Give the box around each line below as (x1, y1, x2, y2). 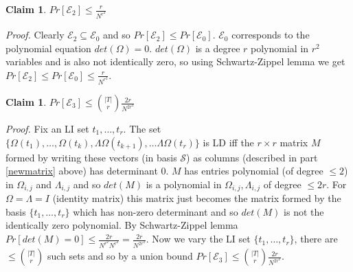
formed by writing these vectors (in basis (5, 150, 177, 164)
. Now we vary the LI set (146, 231, 251, 246)
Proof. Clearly (5, 27, 65, 42)
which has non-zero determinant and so (73, 204, 238, 218)
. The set (123, 122, 161, 136)
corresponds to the (231, 27, 310, 42)
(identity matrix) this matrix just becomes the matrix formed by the (52, 191, 341, 205)
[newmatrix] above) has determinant (5, 163, 158, 178)
